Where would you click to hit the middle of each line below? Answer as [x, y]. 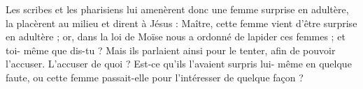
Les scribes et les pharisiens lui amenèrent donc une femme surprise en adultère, [177, 9]
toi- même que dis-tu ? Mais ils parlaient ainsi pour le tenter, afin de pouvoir [171, 50]
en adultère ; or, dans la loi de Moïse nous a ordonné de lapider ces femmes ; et [176, 37]
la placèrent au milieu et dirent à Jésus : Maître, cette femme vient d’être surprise [181, 23]
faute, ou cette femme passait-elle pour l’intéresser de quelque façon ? [155, 77]
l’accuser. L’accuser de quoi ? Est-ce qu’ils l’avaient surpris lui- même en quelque [179, 64]
